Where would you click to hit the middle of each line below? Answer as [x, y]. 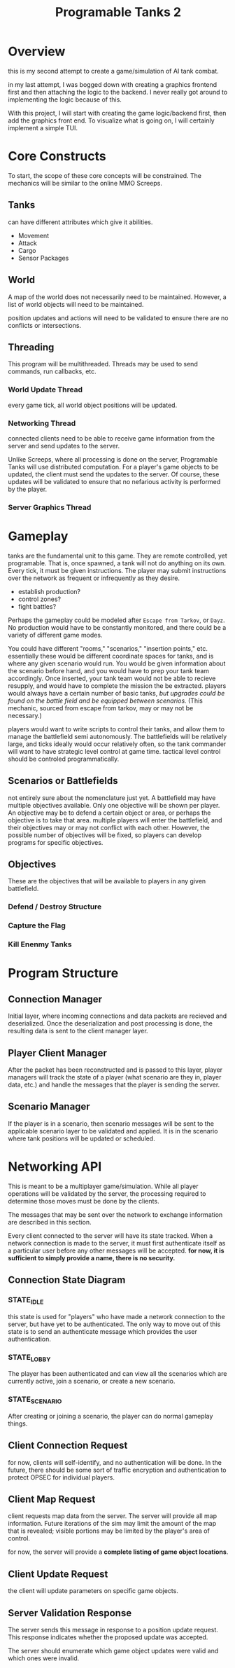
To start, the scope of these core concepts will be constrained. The [105, 175]
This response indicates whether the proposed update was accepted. [108, 1637]
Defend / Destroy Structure [55, 907]
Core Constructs [57, 157]
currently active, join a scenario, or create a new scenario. [92, 1381]
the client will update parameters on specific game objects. [93, 1591]
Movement [34, 235]
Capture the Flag [37, 925]
